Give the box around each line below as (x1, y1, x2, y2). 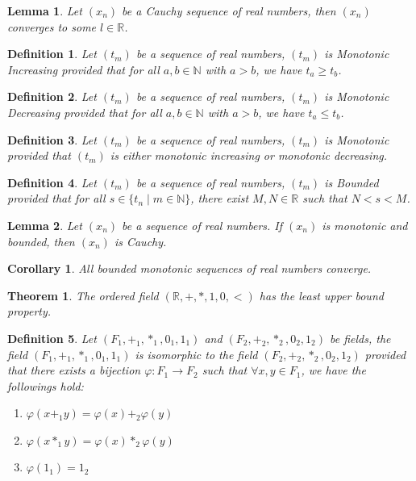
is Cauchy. (114, 232, 167, 249)
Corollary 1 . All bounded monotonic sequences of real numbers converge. (7, 260, 372, 277)
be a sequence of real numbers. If (122, 216, 283, 233)
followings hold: (7, 377, 84, 394)
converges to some (7, 18, 97, 35)
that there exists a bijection (7, 362, 141, 379)
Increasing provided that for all (7, 61, 160, 77)
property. (7, 303, 52, 320)
